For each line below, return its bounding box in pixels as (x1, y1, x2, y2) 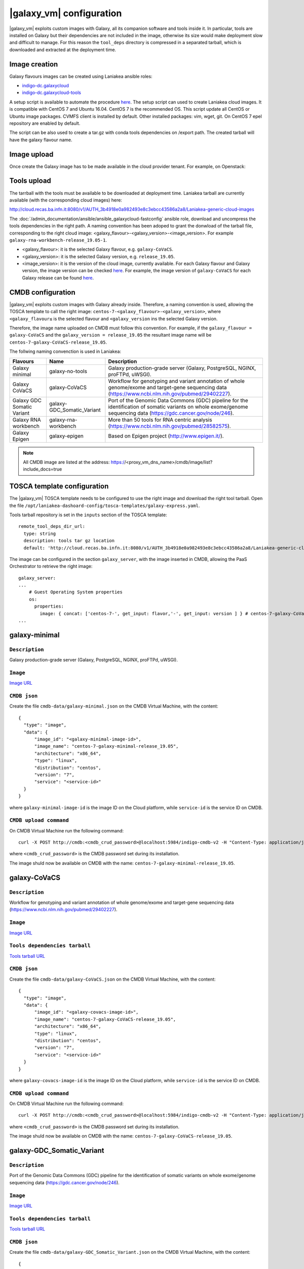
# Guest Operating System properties (28, 589, 123, 595)
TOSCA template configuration (9, 482, 109, 491)
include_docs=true (23, 466, 62, 472)
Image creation (9, 60, 58, 69)
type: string (23, 530, 56, 537)
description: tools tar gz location (23, 538, 115, 544)
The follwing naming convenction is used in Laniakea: (9, 348, 122, 355)
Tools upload (9, 177, 52, 185)
